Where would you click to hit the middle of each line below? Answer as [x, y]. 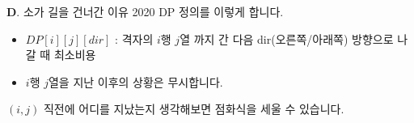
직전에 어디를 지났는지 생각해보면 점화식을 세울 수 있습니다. [194, 109]
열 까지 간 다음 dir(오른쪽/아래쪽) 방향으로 [287, 38]
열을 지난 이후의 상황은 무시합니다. [135, 81]
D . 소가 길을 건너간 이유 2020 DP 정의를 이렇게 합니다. [145, 11]
